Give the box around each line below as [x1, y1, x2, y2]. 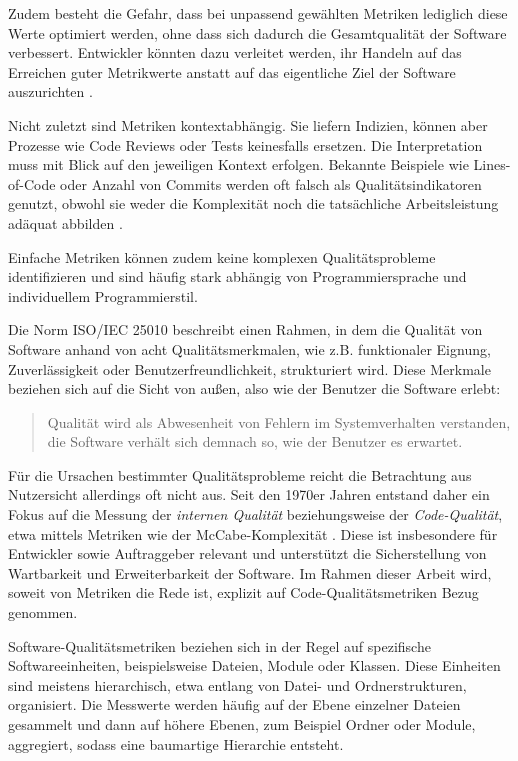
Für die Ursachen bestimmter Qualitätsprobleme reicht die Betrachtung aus [8, 464, 472, 485]
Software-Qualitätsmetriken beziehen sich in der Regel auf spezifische [8, 635, 431, 656]
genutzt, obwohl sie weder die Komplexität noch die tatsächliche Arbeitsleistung [8, 193, 499, 214]
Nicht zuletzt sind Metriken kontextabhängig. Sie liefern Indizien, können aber [8, 114, 488, 135]
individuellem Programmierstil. [8, 285, 198, 306]
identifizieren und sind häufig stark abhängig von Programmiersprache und [8, 266, 467, 287]
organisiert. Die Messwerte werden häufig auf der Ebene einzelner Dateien [8, 694, 461, 715]
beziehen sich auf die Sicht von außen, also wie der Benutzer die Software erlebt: [8, 378, 501, 399]
